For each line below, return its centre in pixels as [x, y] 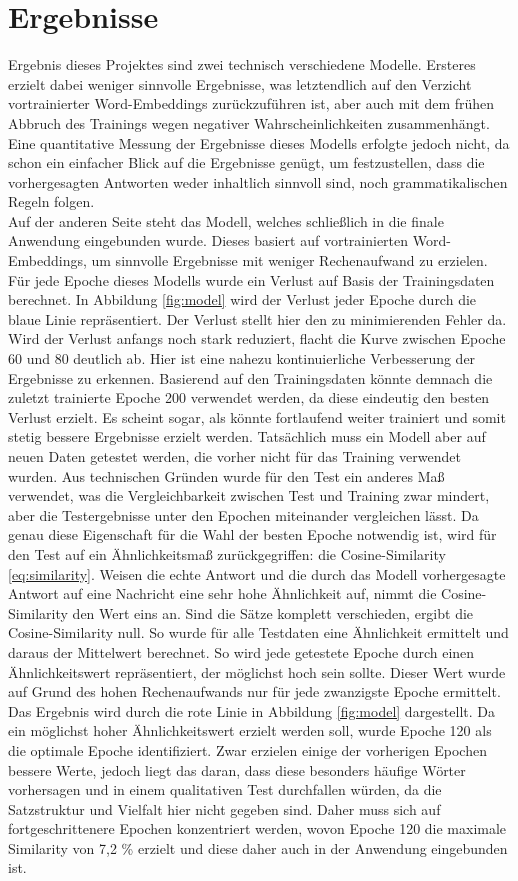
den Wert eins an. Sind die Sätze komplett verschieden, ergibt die [273, 612]
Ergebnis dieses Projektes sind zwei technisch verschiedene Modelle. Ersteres [242, 64]
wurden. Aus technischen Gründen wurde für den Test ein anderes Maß [226, 475]
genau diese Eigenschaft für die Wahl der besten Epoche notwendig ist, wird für [252, 534]
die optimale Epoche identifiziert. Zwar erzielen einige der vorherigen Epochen [247, 749]
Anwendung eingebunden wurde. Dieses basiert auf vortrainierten [208, 240]
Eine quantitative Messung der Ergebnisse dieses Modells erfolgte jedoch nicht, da [259, 142]
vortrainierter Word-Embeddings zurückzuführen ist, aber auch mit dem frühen [251, 103]
